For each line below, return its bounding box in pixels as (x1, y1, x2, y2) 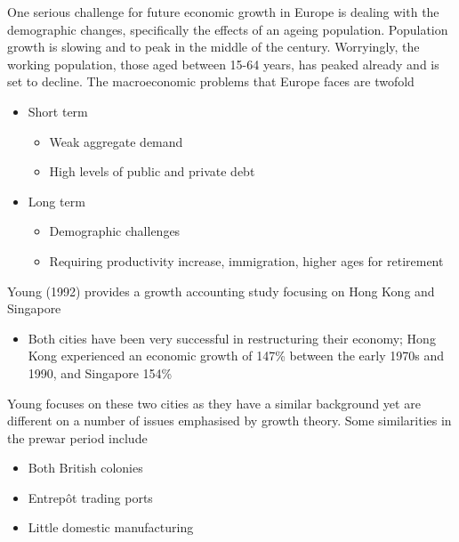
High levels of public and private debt (49, 162, 255, 181)
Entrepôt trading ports (28, 488, 153, 506)
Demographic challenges (49, 222, 181, 240)
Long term (28, 191, 85, 210)
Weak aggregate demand (49, 132, 183, 150)
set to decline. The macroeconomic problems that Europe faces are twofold (7, 72, 415, 91)
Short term (28, 101, 88, 120)
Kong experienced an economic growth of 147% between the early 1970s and (28, 346, 445, 365)
